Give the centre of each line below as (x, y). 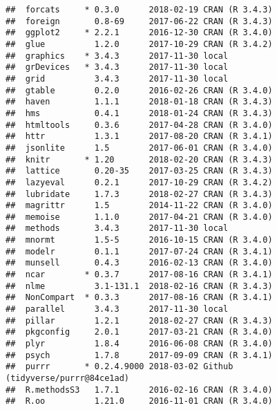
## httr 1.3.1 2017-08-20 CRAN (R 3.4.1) (139, 137)
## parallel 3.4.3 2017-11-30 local (117, 309)
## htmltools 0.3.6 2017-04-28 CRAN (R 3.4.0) (139, 125)
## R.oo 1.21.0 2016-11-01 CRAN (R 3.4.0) (139, 401)
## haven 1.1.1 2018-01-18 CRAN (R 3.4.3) (139, 102)
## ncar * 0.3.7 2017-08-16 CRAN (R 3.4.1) (139, 275)
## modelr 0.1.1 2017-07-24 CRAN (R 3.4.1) (139, 251)
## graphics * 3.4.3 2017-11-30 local (117, 56)
